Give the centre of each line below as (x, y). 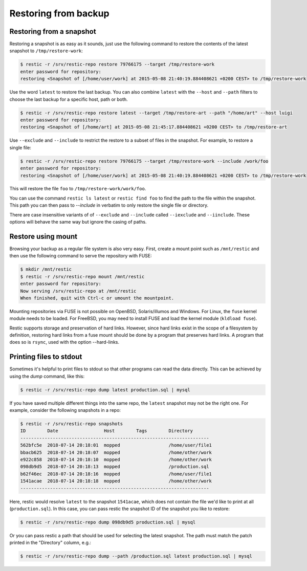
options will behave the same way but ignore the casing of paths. (78, 222)
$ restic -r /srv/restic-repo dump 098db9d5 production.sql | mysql (108, 522)
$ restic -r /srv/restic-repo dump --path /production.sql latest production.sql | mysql (136, 556)
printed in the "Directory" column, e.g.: (50, 543)
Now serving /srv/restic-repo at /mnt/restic (78, 291)
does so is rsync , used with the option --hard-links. (64, 342)
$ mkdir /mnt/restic (46, 269)
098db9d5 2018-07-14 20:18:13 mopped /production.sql (115, 467)
